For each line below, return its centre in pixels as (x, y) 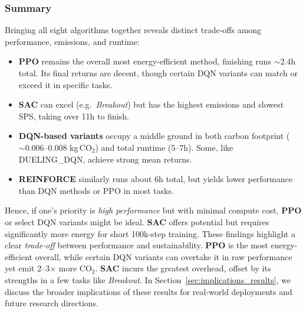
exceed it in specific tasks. (65, 84)
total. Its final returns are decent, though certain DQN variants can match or (158, 73)
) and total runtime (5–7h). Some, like (164, 147)
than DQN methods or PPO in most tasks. (96, 190)
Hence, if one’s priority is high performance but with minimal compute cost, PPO (153, 210)
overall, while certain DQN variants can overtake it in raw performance (164, 256)
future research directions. (52, 303)
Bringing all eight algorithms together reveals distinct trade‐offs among (133, 30)
